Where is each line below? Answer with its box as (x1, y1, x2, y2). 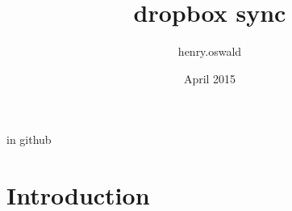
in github (6, 131, 52, 148)
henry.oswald (177, 43, 242, 60)
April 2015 (183, 70, 236, 87)
